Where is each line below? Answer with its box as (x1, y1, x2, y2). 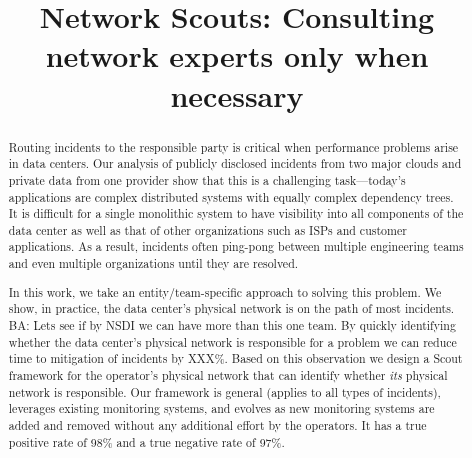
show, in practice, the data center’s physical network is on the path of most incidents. (8, 300, 455, 317)
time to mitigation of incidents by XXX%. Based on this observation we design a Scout (8, 350, 463, 367)
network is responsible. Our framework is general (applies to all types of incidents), (8, 383, 441, 400)
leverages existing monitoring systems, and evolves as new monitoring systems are (8, 400, 435, 417)
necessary (170, 74, 304, 115)
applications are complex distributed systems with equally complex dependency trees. (8, 188, 454, 205)
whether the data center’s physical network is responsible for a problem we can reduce (8, 333, 457, 350)
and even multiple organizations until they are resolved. (8, 255, 299, 272)
